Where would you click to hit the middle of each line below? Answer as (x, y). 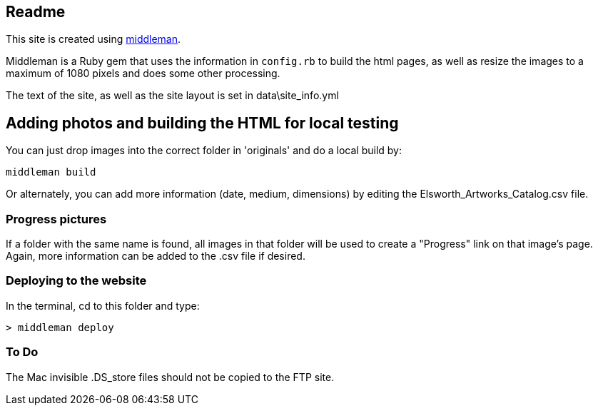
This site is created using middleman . (93, 39)
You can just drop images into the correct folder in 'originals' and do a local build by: (204, 151)
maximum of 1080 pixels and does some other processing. (143, 73)
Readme (36, 12)
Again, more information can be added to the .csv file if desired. (156, 256)
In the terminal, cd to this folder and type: (103, 305)
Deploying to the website (76, 281)
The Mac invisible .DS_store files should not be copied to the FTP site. (170, 377)
